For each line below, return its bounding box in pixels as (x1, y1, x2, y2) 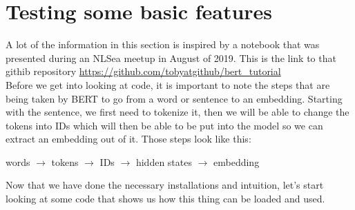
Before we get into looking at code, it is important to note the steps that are (6, 77, 330, 92)
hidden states (135, 154, 192, 169)
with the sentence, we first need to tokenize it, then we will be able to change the (6, 105, 349, 119)
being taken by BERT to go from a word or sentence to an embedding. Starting (6, 91, 343, 105)
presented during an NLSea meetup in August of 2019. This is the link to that (6, 50, 336, 65)
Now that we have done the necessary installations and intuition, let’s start (6, 178, 324, 192)
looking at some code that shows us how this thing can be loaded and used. (6, 191, 325, 206)
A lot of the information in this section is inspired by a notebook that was (6, 37, 320, 52)
